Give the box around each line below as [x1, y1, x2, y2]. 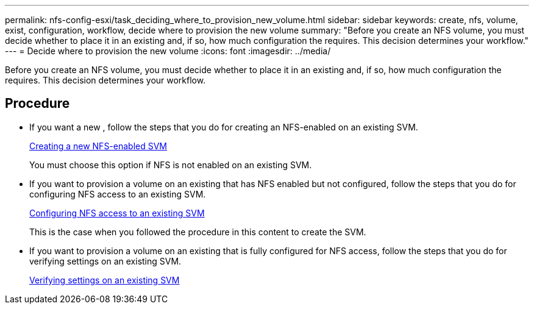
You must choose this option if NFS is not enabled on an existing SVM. [29, 159, 312, 170]
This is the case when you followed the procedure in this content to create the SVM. [29, 226, 366, 237]
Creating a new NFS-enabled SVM [29, 140, 168, 151]
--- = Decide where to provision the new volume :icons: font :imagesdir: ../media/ [5, 46, 331, 56]
